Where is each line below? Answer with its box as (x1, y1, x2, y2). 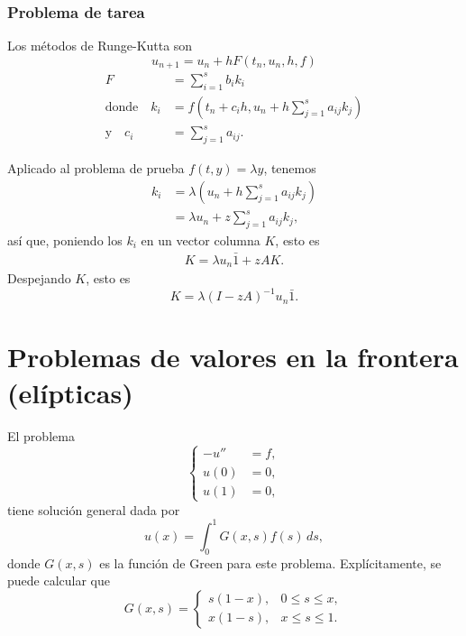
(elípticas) (7, 373, 133, 410)
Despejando (7, 269, 71, 288)
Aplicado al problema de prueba (7, 158, 185, 177)
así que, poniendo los (7, 230, 123, 249)
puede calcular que (7, 571, 110, 590)
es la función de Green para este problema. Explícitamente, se (99, 553, 442, 572)
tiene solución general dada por (7, 500, 180, 519)
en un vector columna (141, 230, 260, 249)
